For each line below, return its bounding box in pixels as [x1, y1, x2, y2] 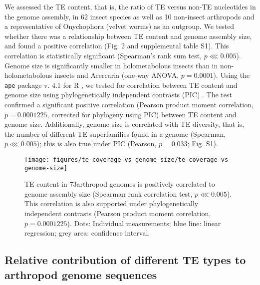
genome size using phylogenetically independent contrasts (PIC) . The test [4, 89, 232, 100]
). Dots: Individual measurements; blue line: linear [67, 218, 221, 228]
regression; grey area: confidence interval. [24, 228, 150, 238]
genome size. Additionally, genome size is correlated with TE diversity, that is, [4, 119, 245, 129]
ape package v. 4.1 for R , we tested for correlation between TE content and [4, 79, 238, 90]
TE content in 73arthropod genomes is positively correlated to [24, 179, 215, 189]
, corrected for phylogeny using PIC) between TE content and [47, 109, 237, 119]
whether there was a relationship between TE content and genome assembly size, [4, 30, 252, 41]
